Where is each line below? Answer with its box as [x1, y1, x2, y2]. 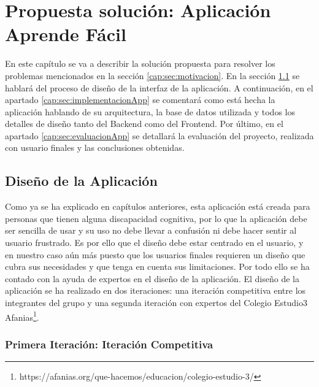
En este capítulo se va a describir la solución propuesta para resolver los [5, 57, 275, 70]
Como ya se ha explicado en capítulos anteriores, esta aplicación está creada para [5, 200, 310, 213]
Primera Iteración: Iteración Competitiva [5, 336, 213, 351]
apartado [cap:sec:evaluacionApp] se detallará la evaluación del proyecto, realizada [5, 129, 314, 142]
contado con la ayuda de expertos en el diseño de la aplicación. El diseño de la [5, 272, 299, 285]
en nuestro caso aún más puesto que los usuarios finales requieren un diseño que [5, 248, 306, 261]
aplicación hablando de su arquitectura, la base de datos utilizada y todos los [5, 105, 295, 118]
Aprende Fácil [5, 21, 126, 47]
